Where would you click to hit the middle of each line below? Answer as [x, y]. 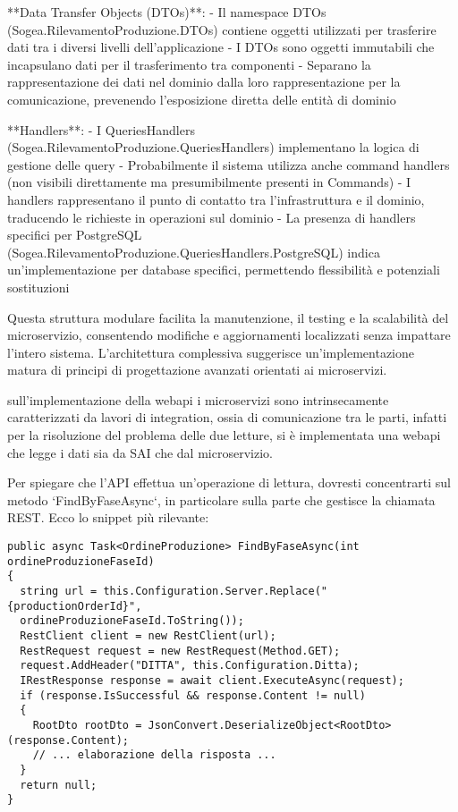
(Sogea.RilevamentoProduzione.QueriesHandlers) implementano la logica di [213, 147]
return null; [59, 785]
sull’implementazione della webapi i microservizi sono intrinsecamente [198, 399]
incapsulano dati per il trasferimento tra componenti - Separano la [189, 64]
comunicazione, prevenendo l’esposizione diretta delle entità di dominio [202, 99]
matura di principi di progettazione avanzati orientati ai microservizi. [197, 370]
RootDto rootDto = [87, 725]
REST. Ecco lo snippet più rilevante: [108, 517]
